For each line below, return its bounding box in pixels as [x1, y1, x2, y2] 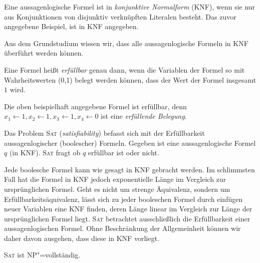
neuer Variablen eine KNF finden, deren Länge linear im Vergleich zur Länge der [4, 203, 252, 214]
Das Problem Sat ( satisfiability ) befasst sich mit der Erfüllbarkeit [4, 127, 205, 138]
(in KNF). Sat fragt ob [9, 147, 81, 158]
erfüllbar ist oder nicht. [88, 147, 159, 158]
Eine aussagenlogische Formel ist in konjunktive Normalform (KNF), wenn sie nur [4, 2, 255, 12]
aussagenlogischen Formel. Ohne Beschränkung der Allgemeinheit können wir [4, 223, 241, 233]
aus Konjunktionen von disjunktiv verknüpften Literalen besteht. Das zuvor [4, 11, 236, 22]
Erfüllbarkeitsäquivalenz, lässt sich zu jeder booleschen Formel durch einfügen [4, 193, 243, 204]
